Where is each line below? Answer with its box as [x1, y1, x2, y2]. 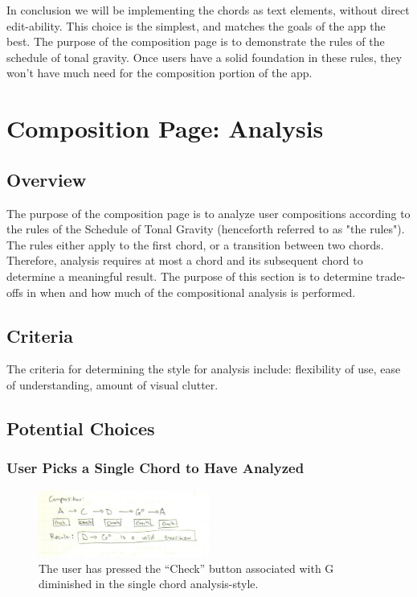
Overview [6, 167, 87, 191]
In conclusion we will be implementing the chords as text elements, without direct [6, 2, 410, 18]
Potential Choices [6, 415, 155, 440]
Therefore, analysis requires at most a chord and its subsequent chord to [6, 252, 363, 269]
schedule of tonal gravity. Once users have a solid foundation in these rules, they [6, 48, 403, 65]
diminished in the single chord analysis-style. [39, 575, 259, 592]
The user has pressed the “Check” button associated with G [39, 559, 334, 576]
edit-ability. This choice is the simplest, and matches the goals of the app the [6, 17, 386, 34]
